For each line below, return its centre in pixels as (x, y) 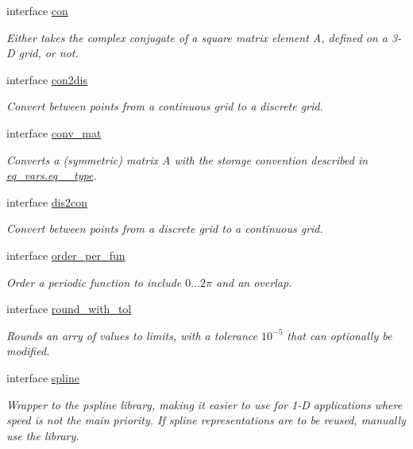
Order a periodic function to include (94, 282)
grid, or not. (48, 53)
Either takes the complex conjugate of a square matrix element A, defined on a (197, 37)
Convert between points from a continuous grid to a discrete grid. (165, 106)
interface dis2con (47, 201)
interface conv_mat (54, 132)
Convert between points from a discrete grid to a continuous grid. (165, 228)
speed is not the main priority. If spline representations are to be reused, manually (206, 420)
